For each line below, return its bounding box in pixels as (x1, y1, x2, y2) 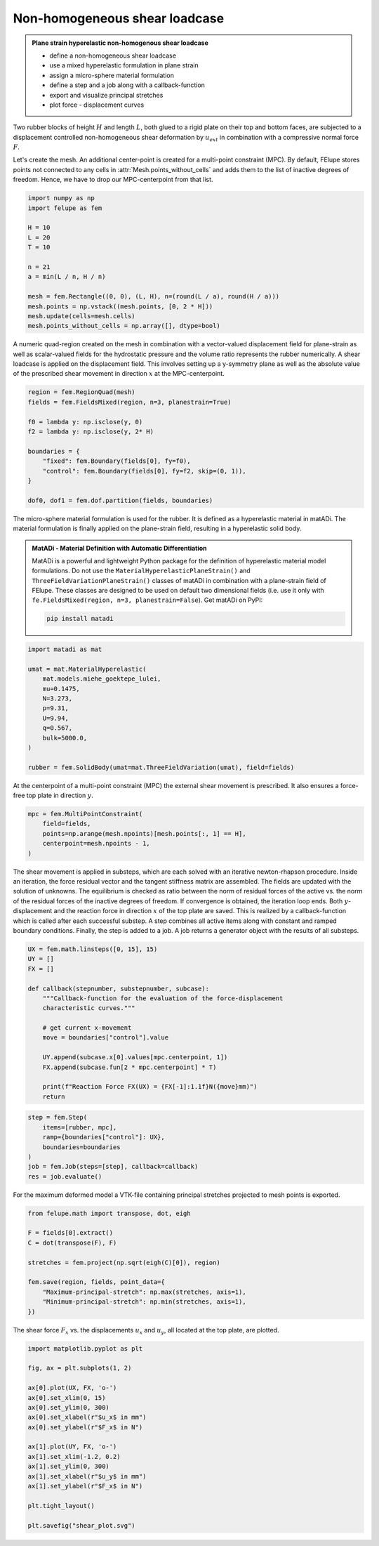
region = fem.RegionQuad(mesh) (27, 388, 136, 396)
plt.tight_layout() (27, 1502, 95, 1509)
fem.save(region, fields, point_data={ (27, 1278, 165, 1286)
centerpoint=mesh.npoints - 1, (42, 839, 150, 848)
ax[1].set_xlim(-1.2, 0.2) (27, 1453, 121, 1460)
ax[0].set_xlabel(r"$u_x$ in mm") (27, 1413, 147, 1422)
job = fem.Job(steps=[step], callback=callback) (27, 1162, 199, 1171)
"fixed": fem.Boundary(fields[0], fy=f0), (42, 457, 191, 465)
